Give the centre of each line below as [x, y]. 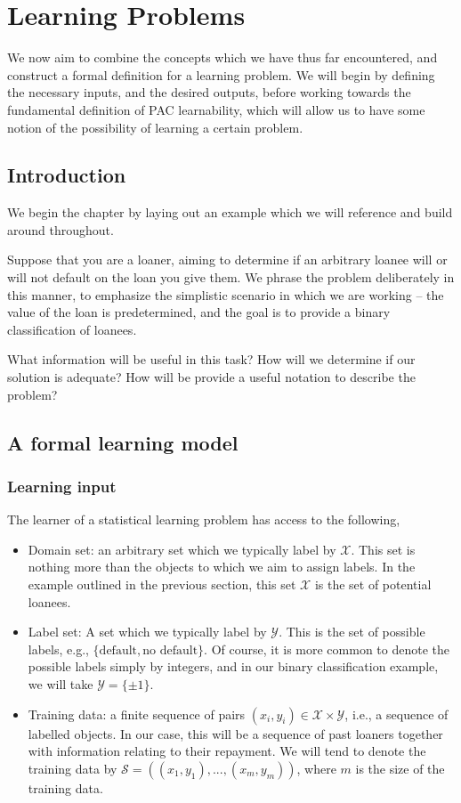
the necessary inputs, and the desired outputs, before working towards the [209, 92]
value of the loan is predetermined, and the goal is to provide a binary [199, 312]
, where [316, 768]
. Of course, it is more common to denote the [327, 649]
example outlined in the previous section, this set [162, 584]
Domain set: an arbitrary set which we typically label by [182, 549]
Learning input [62, 486]
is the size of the [400, 768]
